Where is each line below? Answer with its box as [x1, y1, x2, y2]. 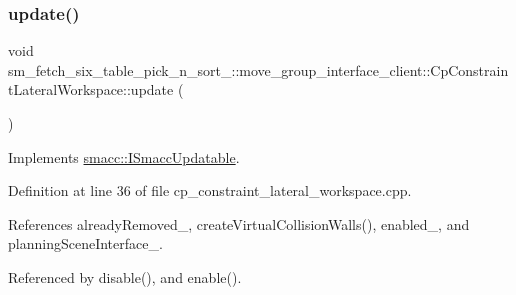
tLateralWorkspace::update [8, 79, 174, 100]
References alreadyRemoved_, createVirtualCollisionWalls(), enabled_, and [8, 213, 470, 234]
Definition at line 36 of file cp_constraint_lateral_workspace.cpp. [8, 180, 412, 201]
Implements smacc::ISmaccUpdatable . [8, 146, 240, 167]
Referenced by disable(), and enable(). [8, 266, 242, 287]
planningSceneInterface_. [8, 233, 163, 254]
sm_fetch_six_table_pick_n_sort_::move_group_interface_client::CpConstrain [8, 59, 509, 80]
